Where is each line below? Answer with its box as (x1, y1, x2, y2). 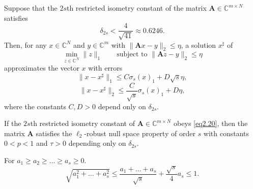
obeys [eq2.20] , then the (174, 118, 248, 129)
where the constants (4, 101, 66, 111)
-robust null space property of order (84, 128, 195, 138)
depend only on (98, 101, 146, 111)
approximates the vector (4, 62, 79, 73)
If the (4, 118, 21, 129)
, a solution (181, 39, 216, 50)
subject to (117, 51, 148, 58)
